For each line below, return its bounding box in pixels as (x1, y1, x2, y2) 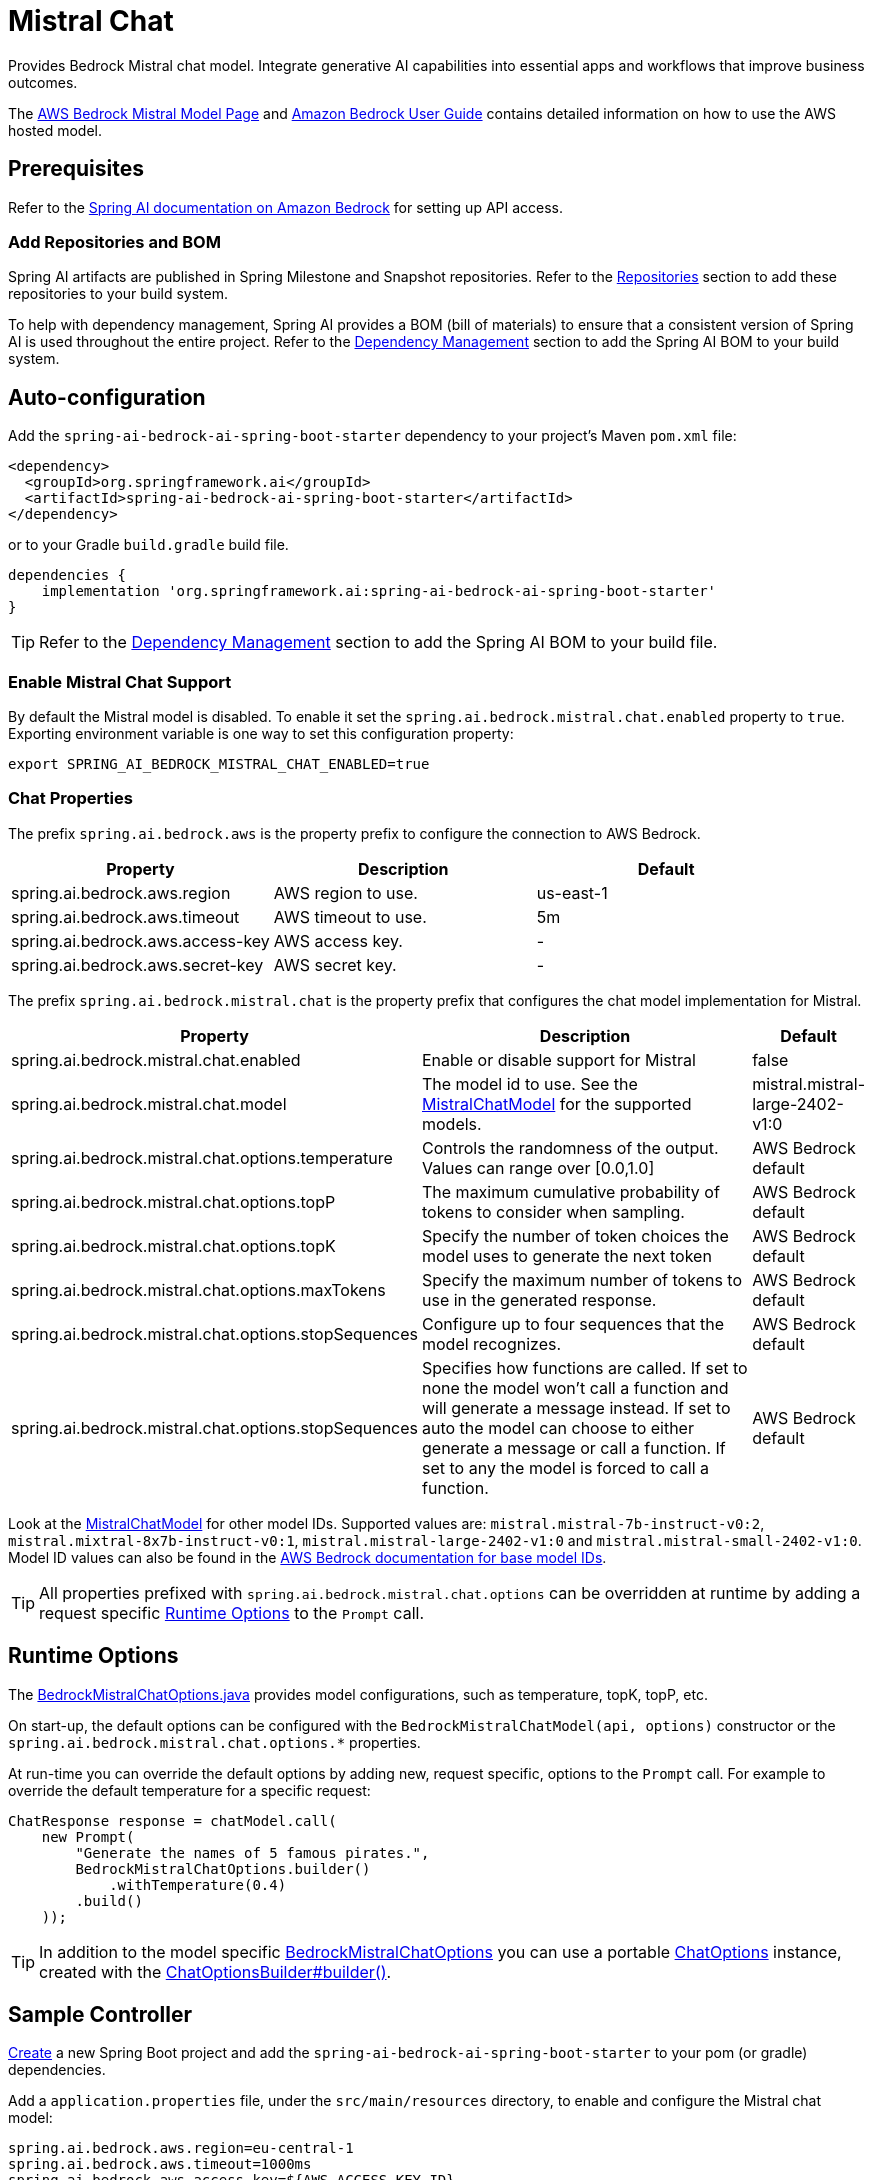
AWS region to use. (273, 882, 418, 903)
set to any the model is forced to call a (422, 1457, 710, 1478)
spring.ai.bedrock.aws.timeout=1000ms (8, 2156, 312, 2173)
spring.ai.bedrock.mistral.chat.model (11, 1093, 287, 1114)
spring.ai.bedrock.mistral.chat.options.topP (11, 1191, 336, 1212)
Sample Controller (8, 2001, 193, 2027)
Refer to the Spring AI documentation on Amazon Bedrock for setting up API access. (8, 198, 564, 216)
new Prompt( (41, 1828, 135, 1845)
